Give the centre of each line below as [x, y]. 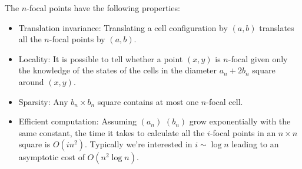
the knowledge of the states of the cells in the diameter [118, 70]
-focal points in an [243, 132]
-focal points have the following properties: [103, 8]
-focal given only [258, 58]
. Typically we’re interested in [139, 144]
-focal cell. [225, 101]
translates [277, 27]
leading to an [255, 144]
